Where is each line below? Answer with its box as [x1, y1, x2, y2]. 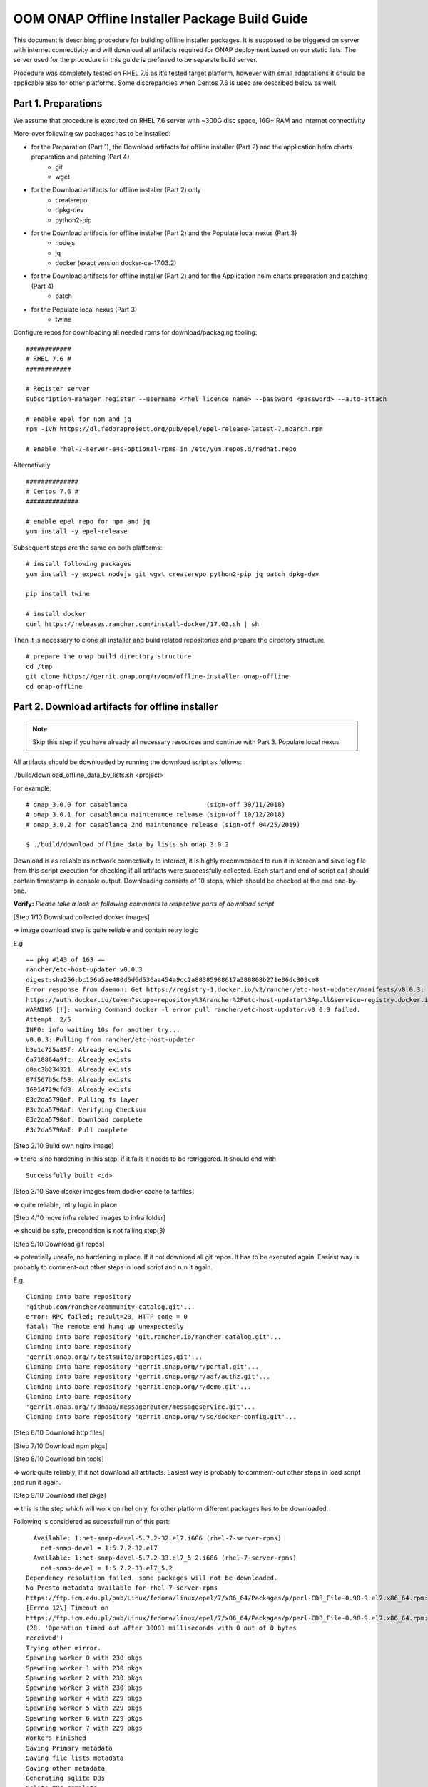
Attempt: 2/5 [26, 1016, 71, 1024]
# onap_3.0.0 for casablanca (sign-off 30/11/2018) [26, 801, 285, 808]
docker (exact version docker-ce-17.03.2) [55, 259, 177, 267]
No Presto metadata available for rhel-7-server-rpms [26, 1584, 218, 1592]
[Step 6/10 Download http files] [13, 1428, 105, 1437]
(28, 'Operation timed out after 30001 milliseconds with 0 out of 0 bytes [26, 1624, 297, 1633]
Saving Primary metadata [26, 1744, 113, 1752]
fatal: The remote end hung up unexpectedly [26, 1322, 185, 1331]
